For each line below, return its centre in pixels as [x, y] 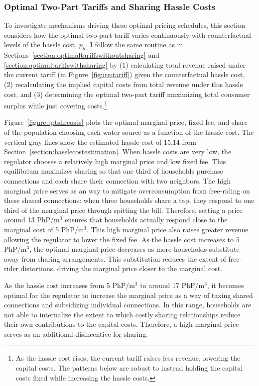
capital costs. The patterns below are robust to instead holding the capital [129, 368]
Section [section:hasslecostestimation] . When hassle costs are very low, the [118, 151]
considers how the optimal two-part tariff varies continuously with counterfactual [128, 35]
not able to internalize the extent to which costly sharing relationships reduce [122, 314]
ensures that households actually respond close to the [146, 220]
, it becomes [225, 285]
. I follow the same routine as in [134, 45]
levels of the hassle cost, [41, 45]
